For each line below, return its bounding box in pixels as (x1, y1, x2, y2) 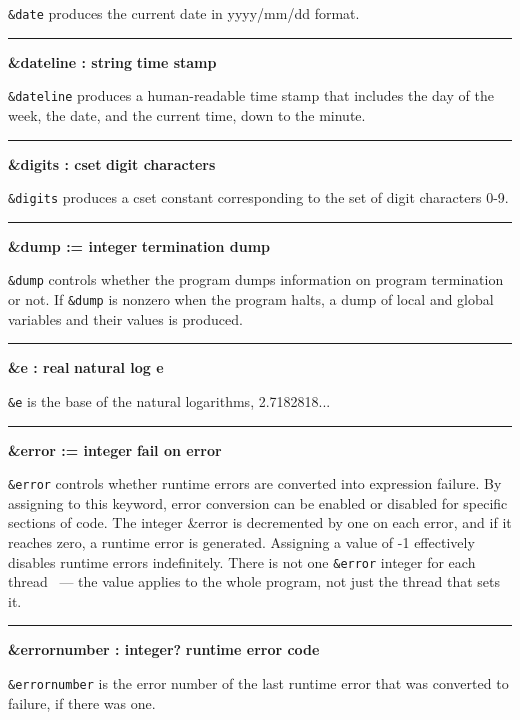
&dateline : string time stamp (8, 51, 217, 72)
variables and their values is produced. (8, 308, 243, 329)
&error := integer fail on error (8, 439, 222, 460)
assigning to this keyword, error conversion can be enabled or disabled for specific (8, 492, 508, 513)
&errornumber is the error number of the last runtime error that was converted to (8, 672, 509, 693)
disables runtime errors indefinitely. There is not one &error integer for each (8, 551, 476, 572)
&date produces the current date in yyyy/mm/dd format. (8, 3, 360, 23)
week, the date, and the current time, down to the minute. (8, 104, 366, 125)
